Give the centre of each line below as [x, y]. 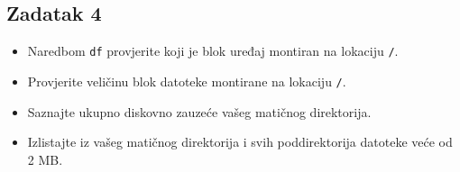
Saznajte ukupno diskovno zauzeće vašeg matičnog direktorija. [199, 111]
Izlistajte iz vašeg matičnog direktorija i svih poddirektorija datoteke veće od [240, 142]
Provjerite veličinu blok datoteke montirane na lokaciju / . [187, 81]
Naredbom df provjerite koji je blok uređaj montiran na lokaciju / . [213, 51]
